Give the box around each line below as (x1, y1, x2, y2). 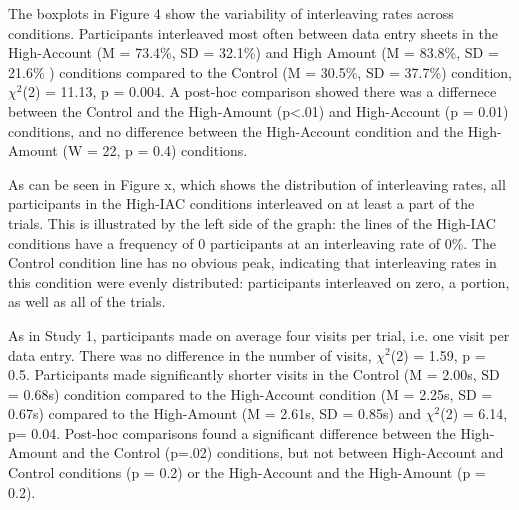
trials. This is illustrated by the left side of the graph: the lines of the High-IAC (8, 212, 496, 233)
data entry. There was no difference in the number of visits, (8, 344, 372, 365)
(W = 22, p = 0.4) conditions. (62, 140, 248, 161)
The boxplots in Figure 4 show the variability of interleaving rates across (8, 3, 454, 23)
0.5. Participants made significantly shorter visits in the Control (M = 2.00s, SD (8, 364, 500, 385)
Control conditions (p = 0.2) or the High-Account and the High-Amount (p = (8, 462, 486, 483)
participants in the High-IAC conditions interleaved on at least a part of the (8, 193, 475, 214)
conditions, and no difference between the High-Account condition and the (8, 120, 464, 141)
